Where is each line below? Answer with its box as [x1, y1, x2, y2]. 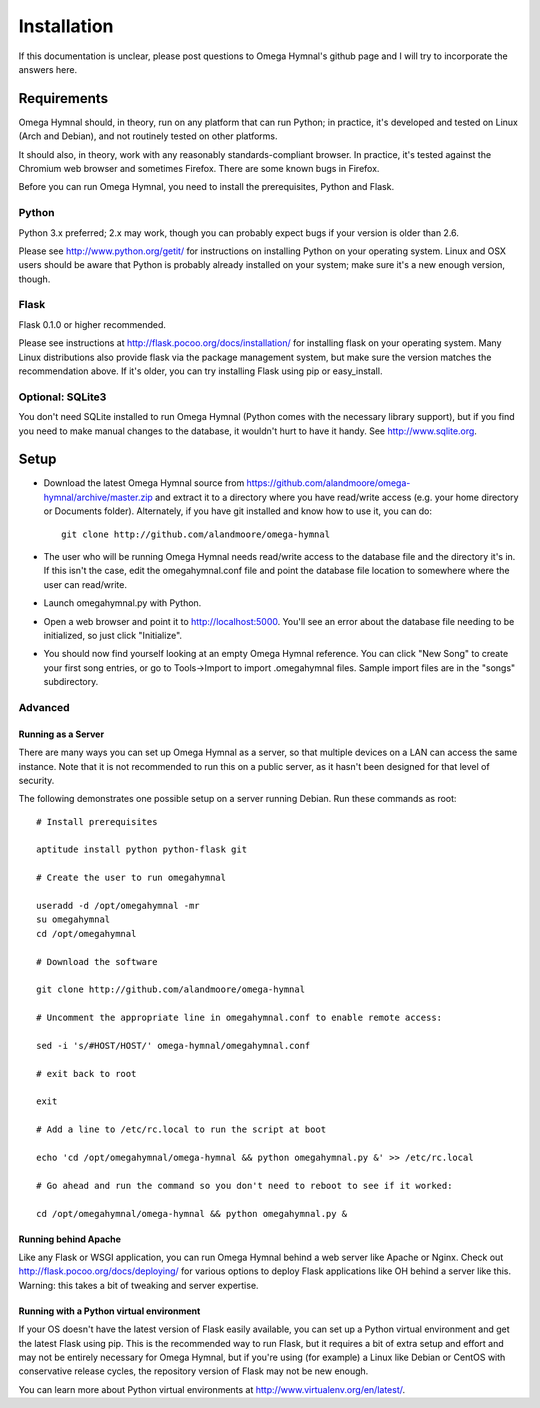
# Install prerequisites [36, 816, 158, 827]
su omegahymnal [36, 914, 111, 925]
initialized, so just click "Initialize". [43, 629, 183, 641]
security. [18, 774, 55, 786]
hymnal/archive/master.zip [43, 491, 154, 503]
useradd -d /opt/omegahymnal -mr [36, 900, 200, 912]
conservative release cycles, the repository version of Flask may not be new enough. [18, 1365, 369, 1377]
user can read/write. [43, 578, 127, 590]
